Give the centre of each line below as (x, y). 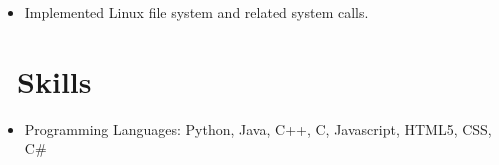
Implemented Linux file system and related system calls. (196, 12)
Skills (54, 80)
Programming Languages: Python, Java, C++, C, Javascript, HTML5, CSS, (258, 128)
